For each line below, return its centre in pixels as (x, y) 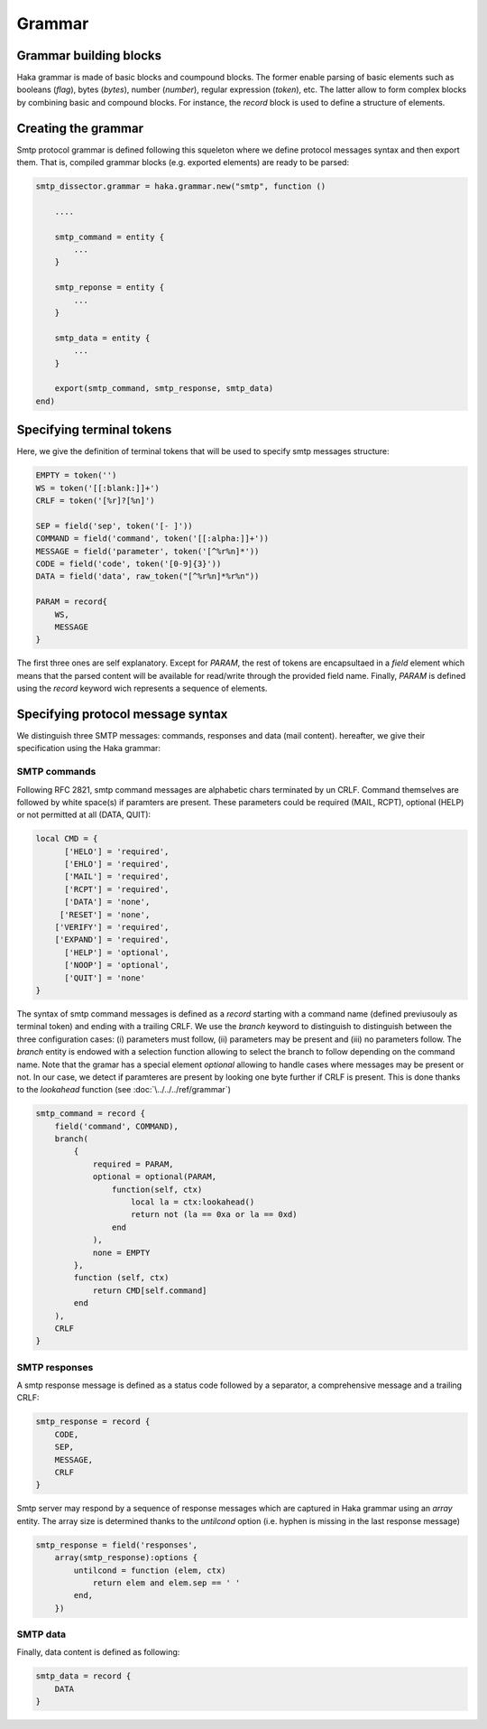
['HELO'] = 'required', (117, 851)
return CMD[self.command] (150, 1290)
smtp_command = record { (91, 1114)
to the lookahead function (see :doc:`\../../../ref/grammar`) (124, 1090)
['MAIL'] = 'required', (117, 877)
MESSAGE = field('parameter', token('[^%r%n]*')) (147, 551)
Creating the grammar (80, 128)
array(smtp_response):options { (126, 1558)
